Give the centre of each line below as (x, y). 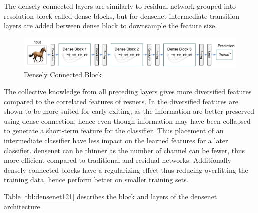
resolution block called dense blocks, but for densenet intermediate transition (122, 16)
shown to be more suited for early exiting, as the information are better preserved (129, 111)
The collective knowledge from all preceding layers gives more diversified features (128, 91)
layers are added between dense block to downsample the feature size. (111, 26)
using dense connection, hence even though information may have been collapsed (127, 120)
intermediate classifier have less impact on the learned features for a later (116, 140)
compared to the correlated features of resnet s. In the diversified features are (121, 101)
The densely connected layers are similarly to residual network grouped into (120, 6)
